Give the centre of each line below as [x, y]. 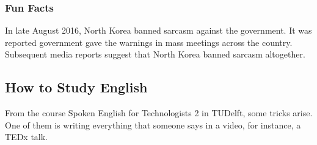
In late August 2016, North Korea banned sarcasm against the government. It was [158, 30]
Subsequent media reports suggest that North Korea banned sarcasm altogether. [155, 54]
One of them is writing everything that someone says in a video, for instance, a [153, 125]
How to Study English [76, 87]
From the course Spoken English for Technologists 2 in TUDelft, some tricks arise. [159, 113]
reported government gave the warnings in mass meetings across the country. [149, 42]
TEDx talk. [27, 137]
